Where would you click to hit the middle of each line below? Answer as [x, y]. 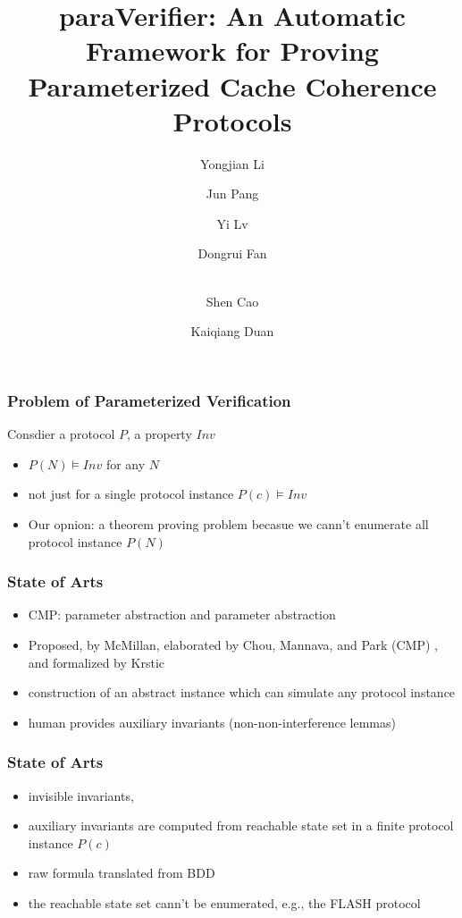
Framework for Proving [232, 51]
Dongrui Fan [232, 253]
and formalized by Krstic [97, 662]
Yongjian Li [232, 163]
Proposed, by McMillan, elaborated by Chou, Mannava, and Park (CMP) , [233, 644]
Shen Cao [232, 301]
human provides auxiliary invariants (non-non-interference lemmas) [212, 722]
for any [126, 463]
